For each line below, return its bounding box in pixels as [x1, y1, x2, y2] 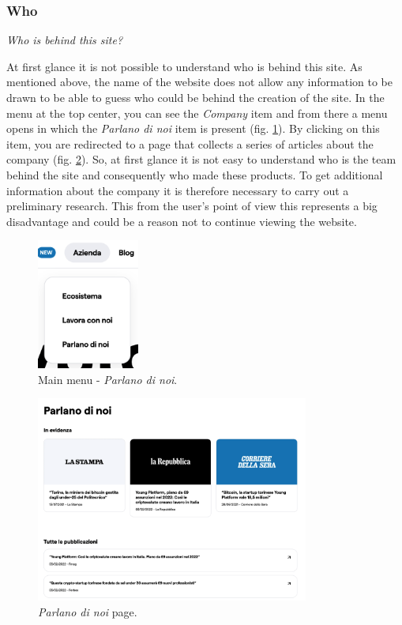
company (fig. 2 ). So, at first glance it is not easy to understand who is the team [6, 151, 396, 168]
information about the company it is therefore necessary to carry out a [6, 182, 349, 198]
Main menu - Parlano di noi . [38, 371, 178, 387]
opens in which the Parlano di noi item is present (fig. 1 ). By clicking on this [6, 120, 380, 137]
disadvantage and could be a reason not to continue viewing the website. [6, 213, 357, 229]
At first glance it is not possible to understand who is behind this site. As [6, 58, 363, 74]
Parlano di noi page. [38, 603, 137, 619]
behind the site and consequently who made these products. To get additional [6, 166, 383, 183]
